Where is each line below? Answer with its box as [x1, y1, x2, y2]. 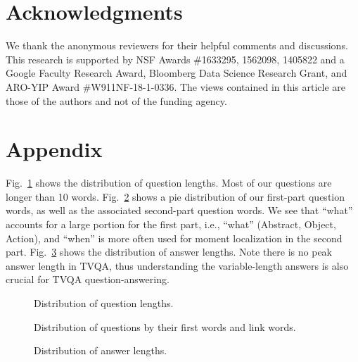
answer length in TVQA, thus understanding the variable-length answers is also [6, 258, 349, 273]
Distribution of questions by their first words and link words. [34, 319, 296, 334]
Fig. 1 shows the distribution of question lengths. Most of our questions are [6, 175, 332, 190]
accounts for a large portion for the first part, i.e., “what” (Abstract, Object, [6, 217, 336, 231]
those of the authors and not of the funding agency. [6, 93, 227, 108]
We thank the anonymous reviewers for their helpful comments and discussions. [6, 38, 348, 53]
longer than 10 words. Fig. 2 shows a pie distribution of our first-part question [6, 189, 345, 204]
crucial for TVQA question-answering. [6, 272, 170, 287]
